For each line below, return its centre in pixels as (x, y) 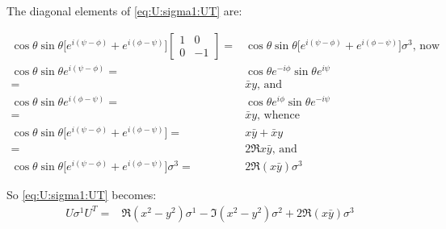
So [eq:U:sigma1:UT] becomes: (82, 195)
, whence (278, 115)
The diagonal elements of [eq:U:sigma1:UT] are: (124, 10)
